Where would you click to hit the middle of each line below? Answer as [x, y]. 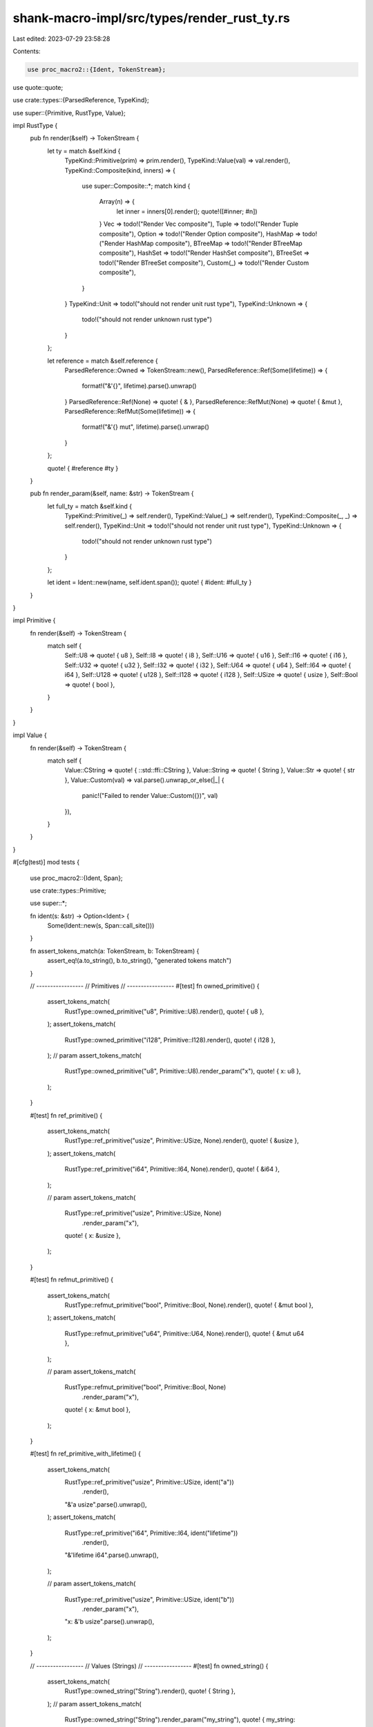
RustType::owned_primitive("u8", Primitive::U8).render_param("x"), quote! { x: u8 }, [183, 1071]
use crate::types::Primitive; [68, 890]
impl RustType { [35, 126]
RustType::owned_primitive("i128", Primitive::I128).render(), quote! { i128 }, [170, 1040]
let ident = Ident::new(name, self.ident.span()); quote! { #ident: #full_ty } [150, 582]
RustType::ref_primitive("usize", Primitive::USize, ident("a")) [149, 1482]
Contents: [27, 51]
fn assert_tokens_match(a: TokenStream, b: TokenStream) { [115, 951]
